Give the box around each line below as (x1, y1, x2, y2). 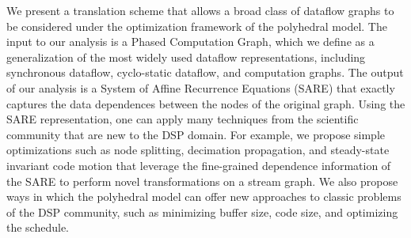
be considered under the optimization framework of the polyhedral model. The (6, 17, 387, 34)
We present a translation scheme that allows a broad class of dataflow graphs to (6, 2, 394, 18)
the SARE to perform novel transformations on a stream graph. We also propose (6, 172, 398, 189)
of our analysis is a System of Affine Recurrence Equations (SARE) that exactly (6, 79, 395, 96)
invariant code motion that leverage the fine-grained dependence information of (6, 157, 391, 173)
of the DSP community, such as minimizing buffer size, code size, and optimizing (6, 203, 398, 220)
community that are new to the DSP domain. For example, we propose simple (6, 126, 386, 142)
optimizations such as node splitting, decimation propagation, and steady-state (6, 142, 390, 158)
